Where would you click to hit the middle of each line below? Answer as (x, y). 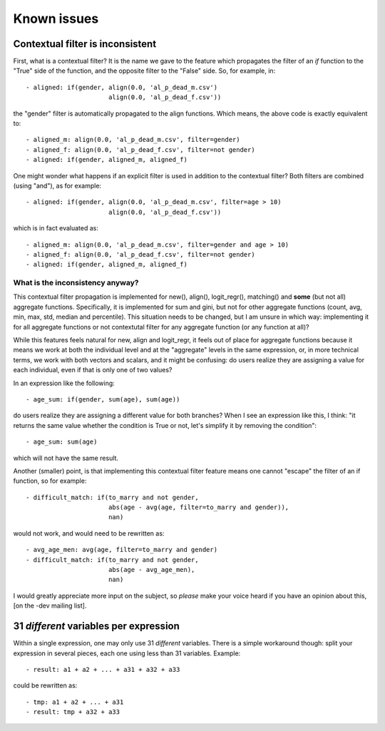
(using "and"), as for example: (57, 185)
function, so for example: (50, 481)
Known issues (56, 19)
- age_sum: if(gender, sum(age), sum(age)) (103, 399)
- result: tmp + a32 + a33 (73, 712)
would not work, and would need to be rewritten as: (89, 533)
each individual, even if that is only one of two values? (93, 370)
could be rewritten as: (45, 685)
